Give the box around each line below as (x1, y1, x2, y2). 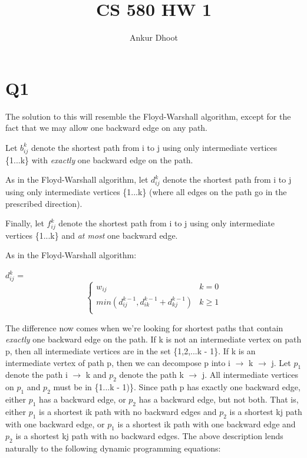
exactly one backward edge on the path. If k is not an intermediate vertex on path (5, 333, 302, 345)
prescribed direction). (5, 197, 82, 209)
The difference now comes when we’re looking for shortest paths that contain (5, 321, 283, 334)
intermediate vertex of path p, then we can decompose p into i (5, 356, 231, 368)
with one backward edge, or (5, 417, 105, 430)
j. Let (271, 356, 291, 368)
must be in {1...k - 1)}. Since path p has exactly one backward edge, (53, 381, 301, 393)
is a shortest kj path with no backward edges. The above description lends (15, 430, 283, 442)
